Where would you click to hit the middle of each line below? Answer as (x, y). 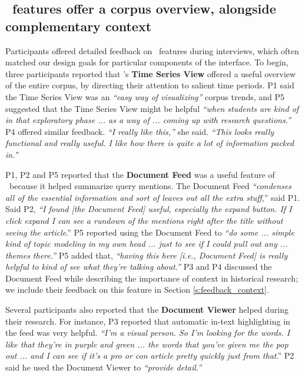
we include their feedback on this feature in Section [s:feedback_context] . (137, 290)
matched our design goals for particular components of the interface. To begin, (147, 62)
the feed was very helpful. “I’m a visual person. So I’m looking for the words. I (148, 333)
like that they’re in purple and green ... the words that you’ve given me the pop (147, 344)
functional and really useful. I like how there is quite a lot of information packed (150, 143)
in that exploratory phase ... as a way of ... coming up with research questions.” (148, 120)
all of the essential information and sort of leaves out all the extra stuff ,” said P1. (153, 197)
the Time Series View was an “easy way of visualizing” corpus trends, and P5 (145, 96)
